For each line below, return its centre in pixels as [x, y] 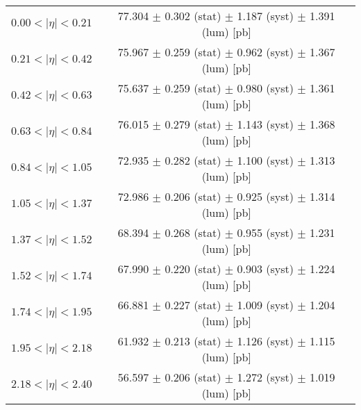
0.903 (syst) [265, 269]
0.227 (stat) [193, 305]
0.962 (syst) [265, 52]
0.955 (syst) [265, 232]
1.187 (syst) [265, 16]
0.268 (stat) [193, 232]
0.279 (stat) [193, 124]
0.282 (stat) [193, 160]
